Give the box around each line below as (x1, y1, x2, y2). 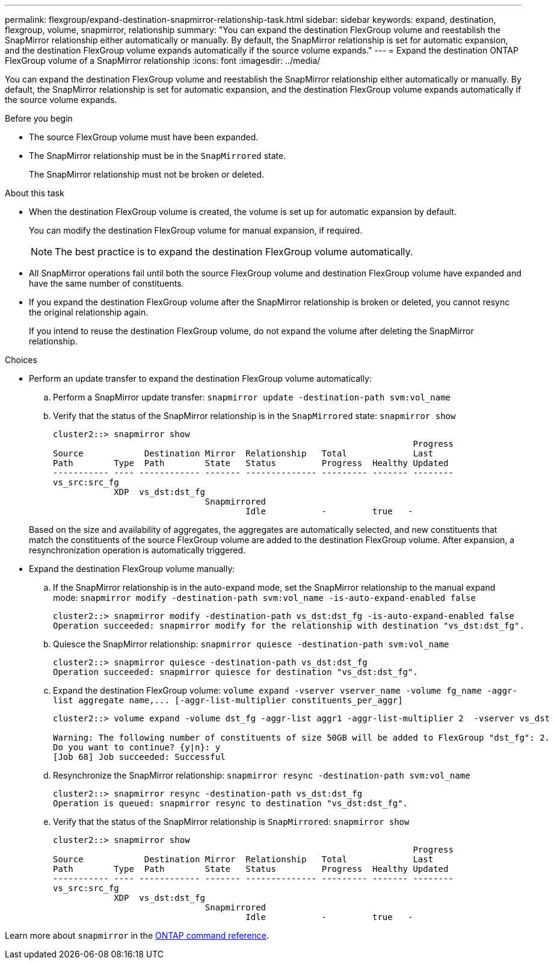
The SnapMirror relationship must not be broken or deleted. (29, 169, 265, 179)
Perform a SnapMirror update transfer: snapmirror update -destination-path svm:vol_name (53, 392, 451, 402)
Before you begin (5, 113, 73, 123)
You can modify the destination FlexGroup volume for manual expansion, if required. (29, 225, 363, 235)
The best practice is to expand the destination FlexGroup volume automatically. (55, 246, 413, 258)
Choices (5, 355, 37, 365)
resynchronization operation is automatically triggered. (29, 545, 246, 555)
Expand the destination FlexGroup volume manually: (29, 564, 235, 574)
